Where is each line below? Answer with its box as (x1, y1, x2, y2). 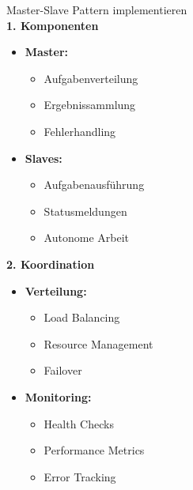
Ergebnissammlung (44, 96, 136, 113)
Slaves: (25, 149, 62, 166)
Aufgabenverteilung (44, 70, 138, 86)
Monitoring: (25, 388, 92, 405)
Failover (44, 362, 82, 379)
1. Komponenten (6, 17, 99, 33)
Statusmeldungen (44, 202, 127, 219)
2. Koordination (6, 255, 95, 272)
